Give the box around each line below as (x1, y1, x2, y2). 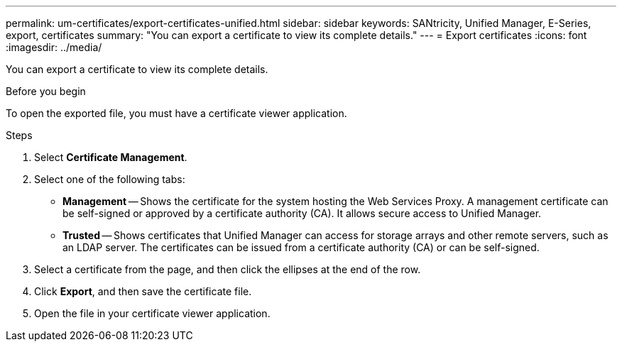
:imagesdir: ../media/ (6, 41, 102, 53)
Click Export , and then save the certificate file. (34, 285, 252, 297)
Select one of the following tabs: (34, 173, 185, 185)
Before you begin (6, 85, 86, 97)
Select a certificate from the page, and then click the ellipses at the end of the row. (34, 263, 421, 275)
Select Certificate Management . (34, 151, 187, 163)
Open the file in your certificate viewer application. (34, 307, 271, 319)
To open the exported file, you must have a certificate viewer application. (6, 107, 347, 119)
